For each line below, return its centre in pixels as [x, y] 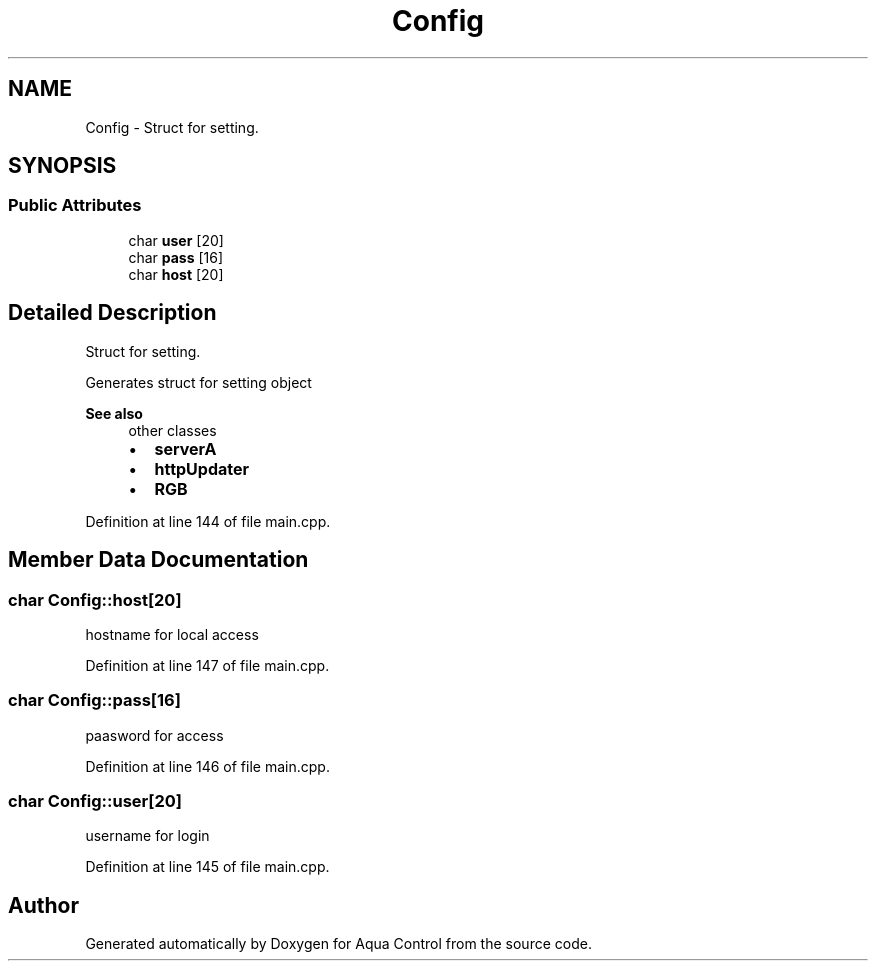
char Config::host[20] [95, 599]
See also [114, 413]
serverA [185, 448]
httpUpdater [202, 468]
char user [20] [176, 240]
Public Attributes [75, 205]
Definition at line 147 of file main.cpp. [207, 665]
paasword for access [154, 735]
